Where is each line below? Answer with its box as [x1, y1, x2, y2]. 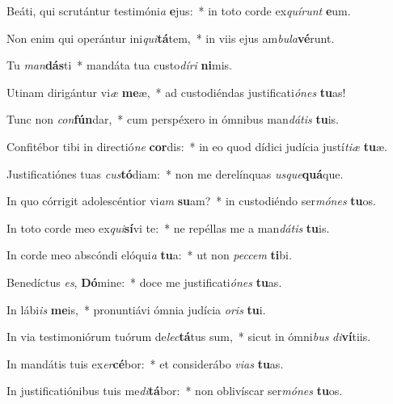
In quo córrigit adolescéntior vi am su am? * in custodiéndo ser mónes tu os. [6, 192, 376, 209]
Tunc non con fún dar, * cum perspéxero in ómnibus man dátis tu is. [6, 111, 339, 128]
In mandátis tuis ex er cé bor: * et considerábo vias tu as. [6, 355, 284, 372]
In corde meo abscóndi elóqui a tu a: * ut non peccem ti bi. [6, 246, 292, 263]
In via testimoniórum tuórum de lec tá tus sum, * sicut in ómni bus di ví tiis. [6, 328, 371, 345]
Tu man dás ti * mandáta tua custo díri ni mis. [6, 57, 232, 74]
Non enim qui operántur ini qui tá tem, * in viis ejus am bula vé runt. [6, 29, 335, 46]
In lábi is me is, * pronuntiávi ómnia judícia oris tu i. [6, 301, 266, 318]
